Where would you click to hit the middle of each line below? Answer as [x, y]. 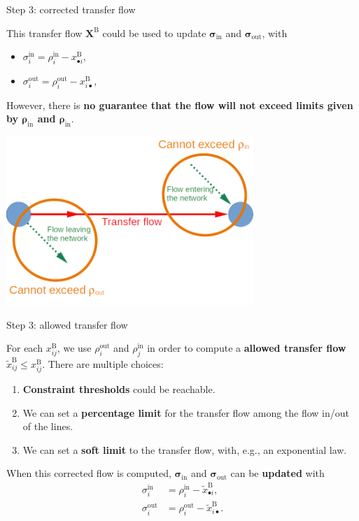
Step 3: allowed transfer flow [67, 324]
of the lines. [48, 426]
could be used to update [154, 33]
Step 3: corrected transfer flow [71, 9]
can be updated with [277, 473]
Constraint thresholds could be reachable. [119, 389]
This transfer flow [44, 33]
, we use [74, 348]
